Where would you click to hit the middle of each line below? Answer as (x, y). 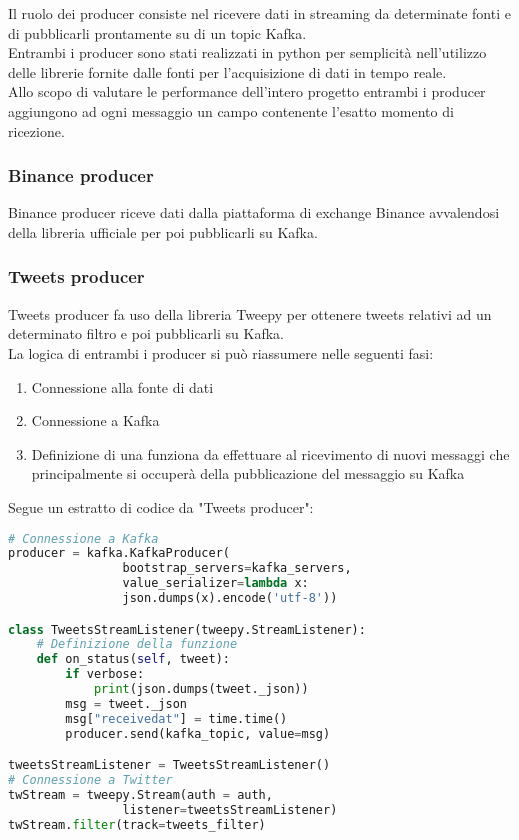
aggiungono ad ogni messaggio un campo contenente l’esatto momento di (231, 110)
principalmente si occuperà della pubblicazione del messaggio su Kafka (248, 473)
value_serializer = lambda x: (215, 583)
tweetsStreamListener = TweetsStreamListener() (169, 765)
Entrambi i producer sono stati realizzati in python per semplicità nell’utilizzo (247, 52)
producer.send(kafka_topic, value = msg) (198, 733)
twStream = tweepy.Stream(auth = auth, (140, 794)
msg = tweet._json (126, 703)
